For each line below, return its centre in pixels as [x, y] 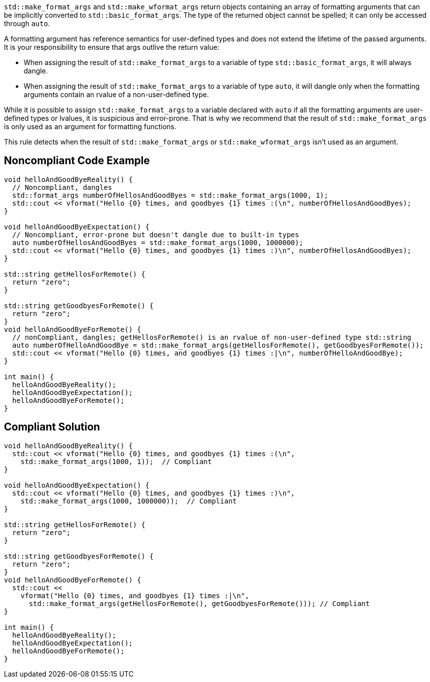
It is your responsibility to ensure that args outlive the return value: [112, 47]
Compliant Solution [52, 427]
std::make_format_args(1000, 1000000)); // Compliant [129, 501]
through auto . [27, 23]
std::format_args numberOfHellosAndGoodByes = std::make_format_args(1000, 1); [170, 195]
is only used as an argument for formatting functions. [90, 126]
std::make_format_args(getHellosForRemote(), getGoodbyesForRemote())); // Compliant [199, 603]
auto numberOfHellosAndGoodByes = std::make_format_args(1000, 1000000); [158, 242]
